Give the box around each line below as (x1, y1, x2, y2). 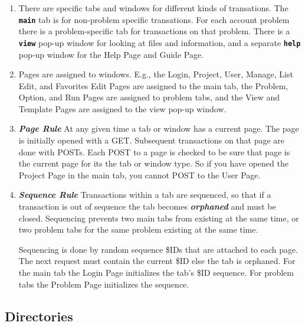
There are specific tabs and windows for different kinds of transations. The (18, 2, 288, 14)
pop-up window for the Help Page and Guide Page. (18, 48, 204, 60)
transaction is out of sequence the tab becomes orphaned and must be (18, 200, 276, 213)
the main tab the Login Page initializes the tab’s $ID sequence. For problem (18, 266, 294, 278)
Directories (5, 307, 73, 325)
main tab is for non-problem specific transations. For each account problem (18, 13, 290, 25)
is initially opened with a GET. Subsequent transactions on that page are (18, 134, 285, 146)
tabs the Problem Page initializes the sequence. (18, 278, 189, 290)
